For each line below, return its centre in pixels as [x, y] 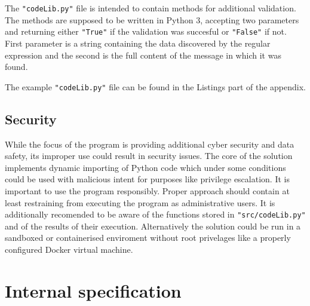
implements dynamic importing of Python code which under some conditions [145, 167]
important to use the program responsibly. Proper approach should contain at [147, 190]
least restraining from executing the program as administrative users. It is [140, 202]
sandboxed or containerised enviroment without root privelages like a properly [148, 238]
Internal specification [93, 290]
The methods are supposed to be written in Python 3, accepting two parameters [152, 19]
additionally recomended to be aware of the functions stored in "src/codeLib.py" [155, 214]
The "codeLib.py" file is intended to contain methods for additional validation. [151, 8]
